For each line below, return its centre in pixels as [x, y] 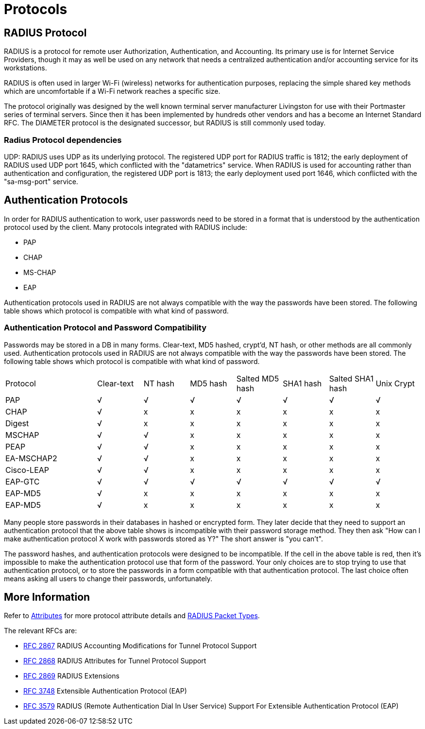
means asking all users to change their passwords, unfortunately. [108, 578]
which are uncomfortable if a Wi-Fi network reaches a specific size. [112, 91]
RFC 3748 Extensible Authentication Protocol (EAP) [105, 691]
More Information [47, 597]
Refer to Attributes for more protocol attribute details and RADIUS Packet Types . [132, 616]
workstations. [25, 68]
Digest [17, 423]
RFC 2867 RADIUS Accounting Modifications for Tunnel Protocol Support [140, 646]
